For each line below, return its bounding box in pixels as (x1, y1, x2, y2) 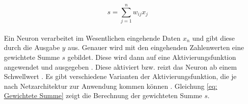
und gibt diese (192, 32, 235, 43)
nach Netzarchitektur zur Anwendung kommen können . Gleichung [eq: (4, 80, 218, 91)
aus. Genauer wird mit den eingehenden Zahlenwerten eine (67, 42, 244, 52)
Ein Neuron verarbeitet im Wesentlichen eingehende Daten (4, 32, 181, 43)
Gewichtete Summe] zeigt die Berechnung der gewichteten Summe (4, 90, 202, 101)
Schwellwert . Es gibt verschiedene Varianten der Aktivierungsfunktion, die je (4, 71, 237, 81)
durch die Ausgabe (4, 42, 60, 52)
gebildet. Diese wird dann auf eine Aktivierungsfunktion (67, 52, 236, 62)
